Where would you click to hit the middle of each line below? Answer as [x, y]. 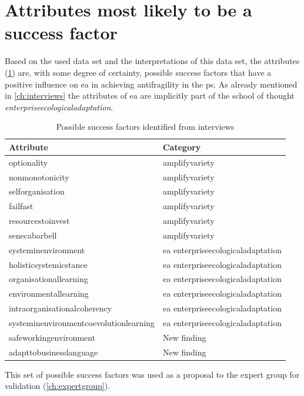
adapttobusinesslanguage [54, 352]
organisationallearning [49, 279]
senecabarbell [33, 235]
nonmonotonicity [39, 177]
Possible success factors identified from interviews [145, 127]
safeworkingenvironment [52, 337]
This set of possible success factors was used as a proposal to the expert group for [152, 374]
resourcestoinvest [39, 221]
